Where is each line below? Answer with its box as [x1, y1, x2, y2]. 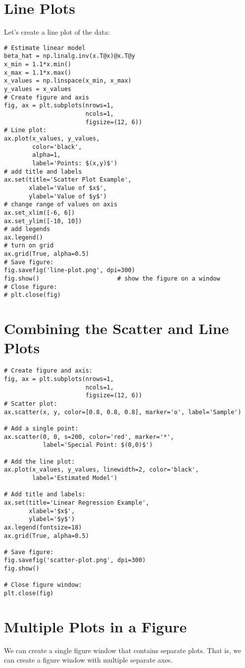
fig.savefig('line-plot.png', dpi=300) [4, 267, 135, 274]
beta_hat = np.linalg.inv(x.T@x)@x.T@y [4, 52, 135, 60]
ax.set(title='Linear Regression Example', [4, 499, 149, 506]
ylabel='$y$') [29, 516, 75, 523]
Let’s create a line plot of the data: [4, 27, 110, 37]
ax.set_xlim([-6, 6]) [4, 209, 75, 216]
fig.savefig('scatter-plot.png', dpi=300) [4, 557, 146, 564]
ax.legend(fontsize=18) [4, 524, 82, 531]
